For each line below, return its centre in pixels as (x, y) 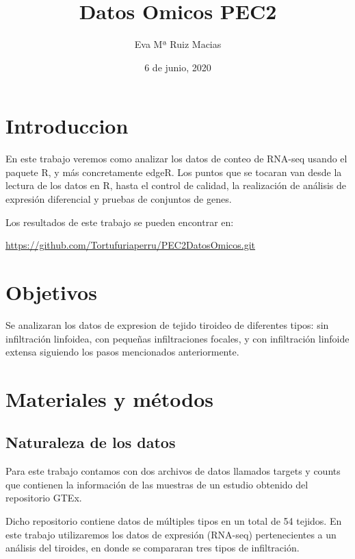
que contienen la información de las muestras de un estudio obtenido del (157, 484)
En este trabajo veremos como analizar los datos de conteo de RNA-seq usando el (176, 159)
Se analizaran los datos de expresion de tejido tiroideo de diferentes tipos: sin (167, 324)
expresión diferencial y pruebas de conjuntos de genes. (119, 199)
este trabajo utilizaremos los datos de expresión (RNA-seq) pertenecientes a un (171, 534)
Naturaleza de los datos (91, 442)
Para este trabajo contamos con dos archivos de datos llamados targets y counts (173, 471)
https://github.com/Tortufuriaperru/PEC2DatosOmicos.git (131, 245)
